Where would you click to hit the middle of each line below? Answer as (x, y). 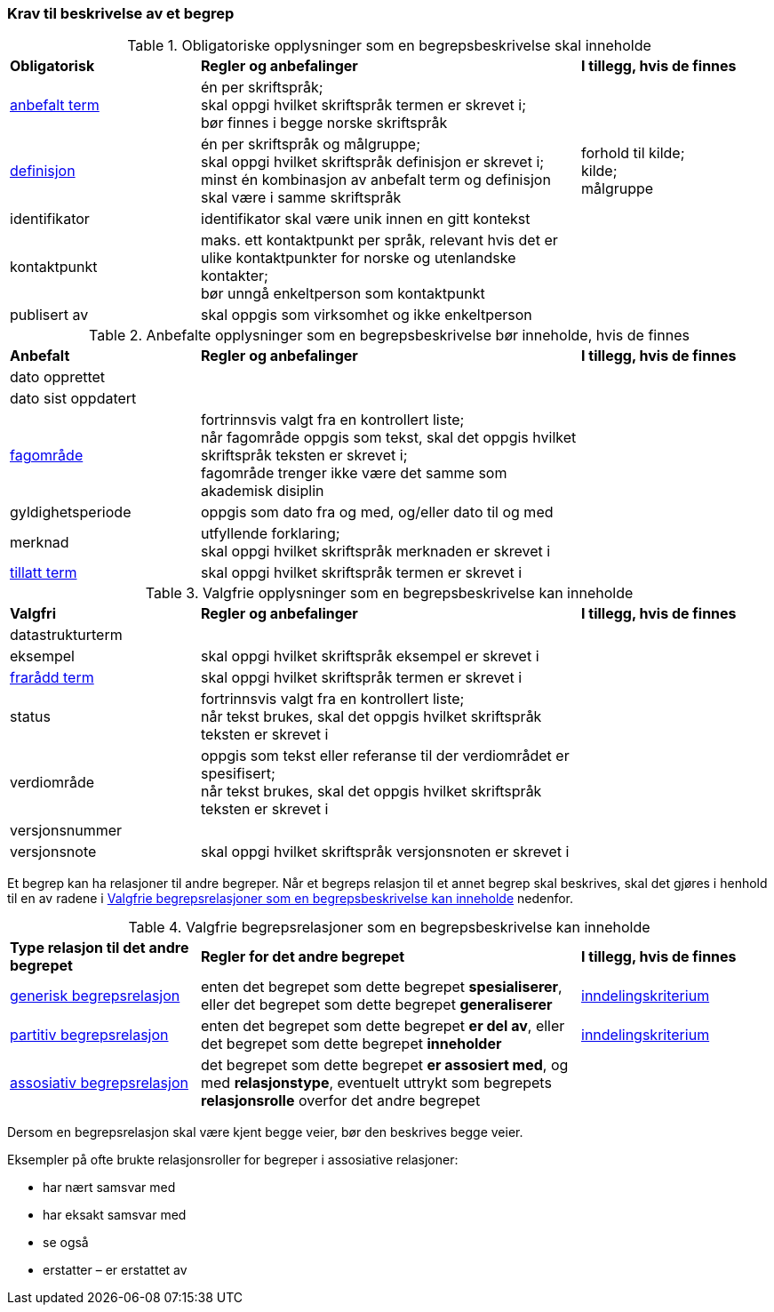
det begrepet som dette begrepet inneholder (351, 1044)
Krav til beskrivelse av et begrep (121, 13)
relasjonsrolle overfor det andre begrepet (341, 1101)
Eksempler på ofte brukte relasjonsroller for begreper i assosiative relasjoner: (233, 1160)
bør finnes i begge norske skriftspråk (324, 123)
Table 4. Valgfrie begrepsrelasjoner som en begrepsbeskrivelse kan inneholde (389, 928)
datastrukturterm (66, 635)
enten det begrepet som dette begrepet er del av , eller (383, 1026)
